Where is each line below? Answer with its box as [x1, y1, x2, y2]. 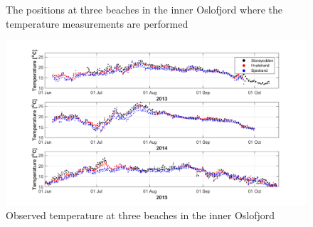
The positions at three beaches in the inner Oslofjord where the [6, 2, 282, 17]
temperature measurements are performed [6, 16, 189, 31]
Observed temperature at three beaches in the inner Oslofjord [6, 207, 275, 222]
